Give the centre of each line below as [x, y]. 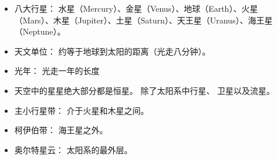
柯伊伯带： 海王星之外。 [61, 130]
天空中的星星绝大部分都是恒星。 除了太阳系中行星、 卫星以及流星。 [145, 90]
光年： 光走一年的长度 [57, 71]
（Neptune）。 [40, 31]
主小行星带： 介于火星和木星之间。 [82, 110]
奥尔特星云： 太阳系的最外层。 [73, 149]
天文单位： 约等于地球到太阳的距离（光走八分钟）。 [112, 51]
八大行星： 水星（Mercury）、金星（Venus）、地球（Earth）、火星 [136, 8]
